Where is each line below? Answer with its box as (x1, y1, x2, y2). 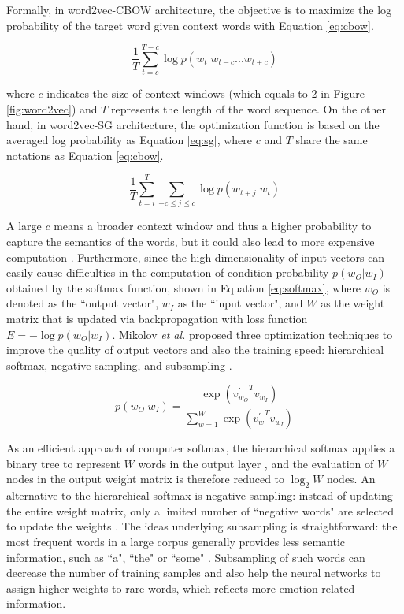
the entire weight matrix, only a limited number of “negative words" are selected (6, 502, 395, 519)
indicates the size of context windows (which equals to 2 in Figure (46, 85, 365, 102)
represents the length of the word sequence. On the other (111, 100, 386, 117)
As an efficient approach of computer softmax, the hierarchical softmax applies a (6, 440, 395, 456)
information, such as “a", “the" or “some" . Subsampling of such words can (6, 549, 365, 565)
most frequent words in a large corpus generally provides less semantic (6, 533, 346, 549)
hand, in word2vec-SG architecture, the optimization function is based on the (6, 116, 380, 132)
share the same (295, 132, 368, 148)
